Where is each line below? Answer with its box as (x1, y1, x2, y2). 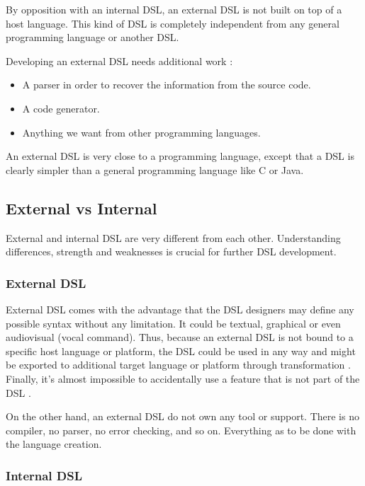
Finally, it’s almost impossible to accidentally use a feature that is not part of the (6, 371, 360, 386)
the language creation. (6, 436, 102, 451)
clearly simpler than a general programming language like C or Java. (6, 162, 304, 177)
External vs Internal (6, 197, 157, 219)
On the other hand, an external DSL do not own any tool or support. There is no (6, 409, 359, 424)
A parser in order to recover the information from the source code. (22, 77, 311, 92)
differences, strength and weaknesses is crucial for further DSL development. (6, 244, 337, 259)
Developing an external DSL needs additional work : (6, 53, 233, 68)
